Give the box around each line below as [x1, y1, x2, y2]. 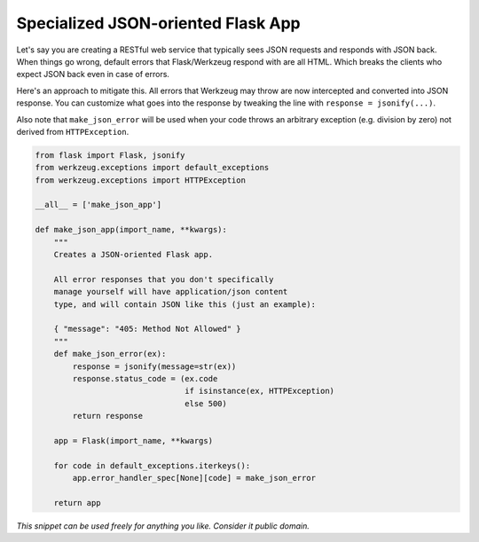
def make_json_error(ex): [53, 349, 167, 359]
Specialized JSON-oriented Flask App [16, 13, 301, 33]
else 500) [185, 398, 228, 408]
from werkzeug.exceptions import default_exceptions [35, 162, 270, 173]
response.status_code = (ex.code [72, 373, 218, 383]
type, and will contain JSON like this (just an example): [53, 299, 317, 310]
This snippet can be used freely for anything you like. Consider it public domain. [16, 520, 310, 531]
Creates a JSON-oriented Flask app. [53, 249, 213, 259]
